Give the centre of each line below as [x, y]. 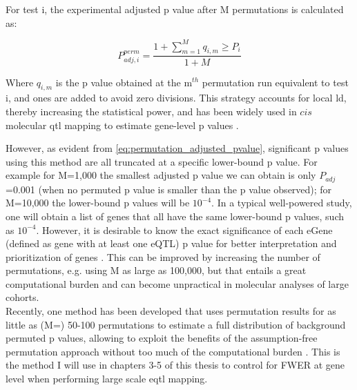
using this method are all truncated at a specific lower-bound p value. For [162, 161]
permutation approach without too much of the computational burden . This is [173, 351]
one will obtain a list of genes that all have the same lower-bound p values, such [175, 216]
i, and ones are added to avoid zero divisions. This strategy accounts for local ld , [176, 98]
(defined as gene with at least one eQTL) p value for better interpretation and [171, 243]
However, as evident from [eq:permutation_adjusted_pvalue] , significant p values [177, 148]
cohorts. [22, 297]
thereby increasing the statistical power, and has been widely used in [151, 111]
